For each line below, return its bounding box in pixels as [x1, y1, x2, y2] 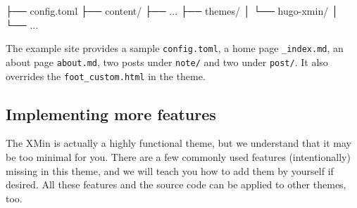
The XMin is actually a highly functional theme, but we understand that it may [6, 136, 352, 150]
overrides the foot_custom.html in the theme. [6, 68, 206, 83]
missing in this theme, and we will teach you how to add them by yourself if [6, 163, 334, 178]
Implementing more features [6, 103, 216, 124]
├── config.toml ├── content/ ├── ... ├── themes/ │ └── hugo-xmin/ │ [6, 4, 339, 18]
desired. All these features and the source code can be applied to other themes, [6, 177, 346, 192]
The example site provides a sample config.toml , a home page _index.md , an [6, 41, 344, 56]
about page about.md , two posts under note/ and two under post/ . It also [6, 54, 328, 69]
